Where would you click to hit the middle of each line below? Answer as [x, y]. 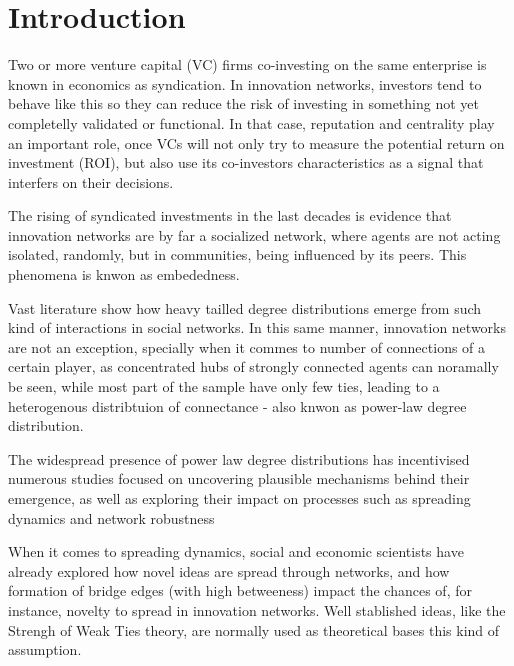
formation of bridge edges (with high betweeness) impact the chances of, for [240, 590]
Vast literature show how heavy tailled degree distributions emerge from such [245, 307]
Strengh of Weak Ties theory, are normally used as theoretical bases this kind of [254, 629]
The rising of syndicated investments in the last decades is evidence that [230, 215]
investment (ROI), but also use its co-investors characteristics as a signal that [246, 162]
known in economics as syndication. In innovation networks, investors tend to [245, 83]
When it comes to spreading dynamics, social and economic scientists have [236, 551]
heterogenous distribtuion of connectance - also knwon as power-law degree [237, 405]
